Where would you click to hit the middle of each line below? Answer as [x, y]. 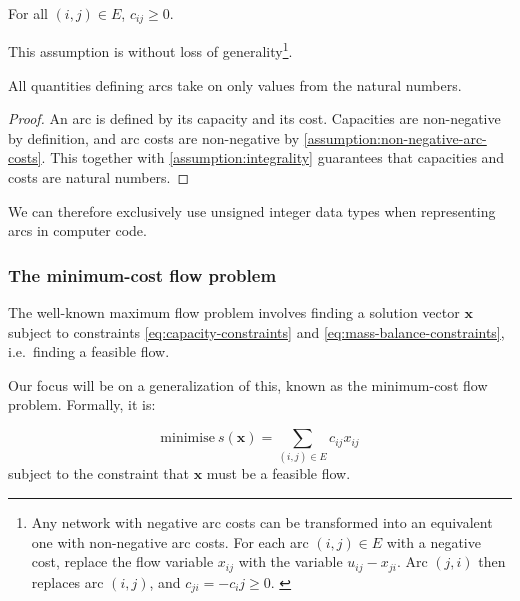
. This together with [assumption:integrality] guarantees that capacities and [273, 157]
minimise [187, 438]
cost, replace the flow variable [122, 561]
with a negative [433, 541]
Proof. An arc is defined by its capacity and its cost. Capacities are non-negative [254, 118]
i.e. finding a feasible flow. [89, 351]
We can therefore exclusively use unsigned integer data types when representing [252, 210]
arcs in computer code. [77, 230]
